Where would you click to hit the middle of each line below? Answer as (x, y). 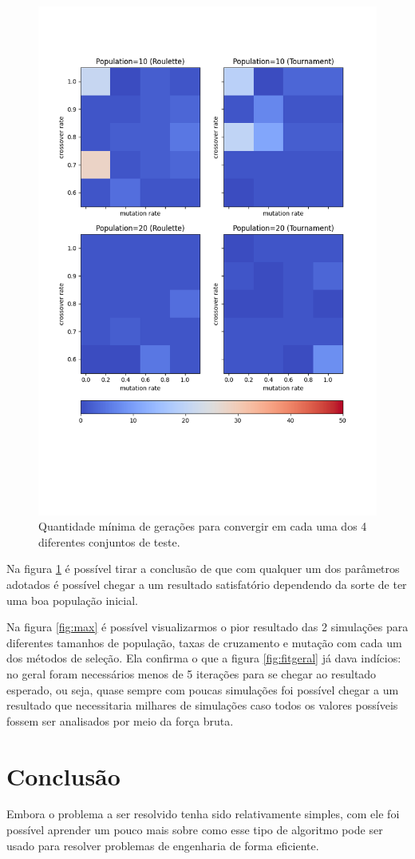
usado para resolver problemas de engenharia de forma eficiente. (163, 845)
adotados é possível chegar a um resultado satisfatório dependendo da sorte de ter (207, 584)
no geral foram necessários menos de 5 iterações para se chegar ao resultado (192, 673)
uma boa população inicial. (72, 600)
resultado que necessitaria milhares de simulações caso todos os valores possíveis (202, 705)
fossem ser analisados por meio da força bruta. (120, 720)
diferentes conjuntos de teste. (109, 541)
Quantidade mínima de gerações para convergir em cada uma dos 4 (203, 526)
